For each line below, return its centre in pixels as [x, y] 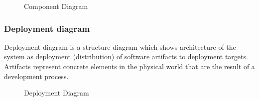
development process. [36, 76]
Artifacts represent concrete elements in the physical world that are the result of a [129, 66]
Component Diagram [56, 6]
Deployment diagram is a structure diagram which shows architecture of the [120, 47]
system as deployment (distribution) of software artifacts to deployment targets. [126, 56]
